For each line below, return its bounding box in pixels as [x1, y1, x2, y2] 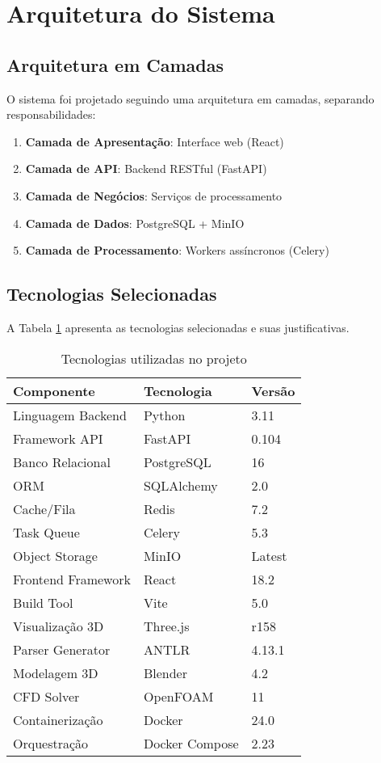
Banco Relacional [13, 452, 111, 471]
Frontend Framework [13, 569, 131, 588]
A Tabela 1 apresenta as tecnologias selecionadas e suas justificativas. [6, 318, 350, 335]
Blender [143, 663, 187, 682]
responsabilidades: [6, 106, 96, 123]
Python [143, 405, 186, 424]
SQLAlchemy [143, 475, 218, 495]
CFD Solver [13, 686, 80, 706]
